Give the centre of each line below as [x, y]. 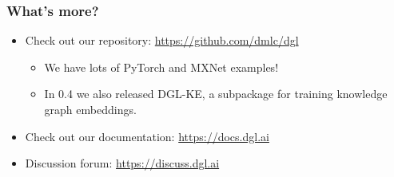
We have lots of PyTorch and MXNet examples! [161, 67]
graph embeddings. [90, 109]
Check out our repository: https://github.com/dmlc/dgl [162, 40]
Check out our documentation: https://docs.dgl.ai [147, 136]
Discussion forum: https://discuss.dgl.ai [122, 163]
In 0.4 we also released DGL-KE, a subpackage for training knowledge [216, 94]
